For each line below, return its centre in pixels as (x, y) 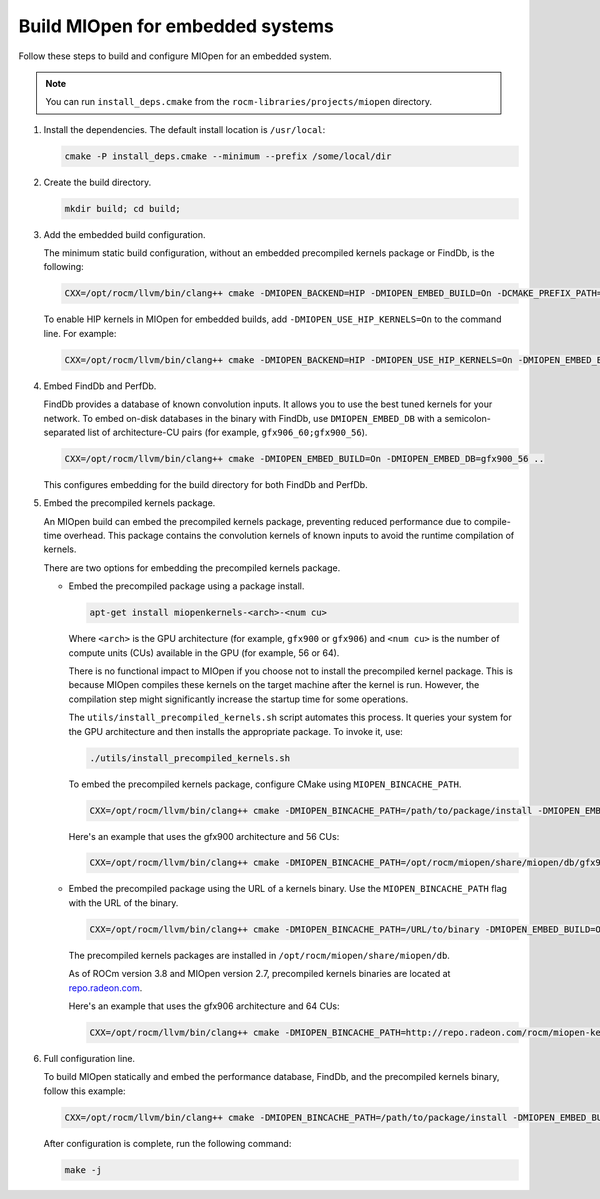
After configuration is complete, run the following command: (167, 1143)
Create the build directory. (97, 182)
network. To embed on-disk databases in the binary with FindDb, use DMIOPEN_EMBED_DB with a (243, 418)
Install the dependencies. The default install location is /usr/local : (184, 129)
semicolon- (468, 418)
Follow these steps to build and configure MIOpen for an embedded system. (175, 56)
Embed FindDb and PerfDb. (100, 386)
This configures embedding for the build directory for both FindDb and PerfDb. (206, 484)
